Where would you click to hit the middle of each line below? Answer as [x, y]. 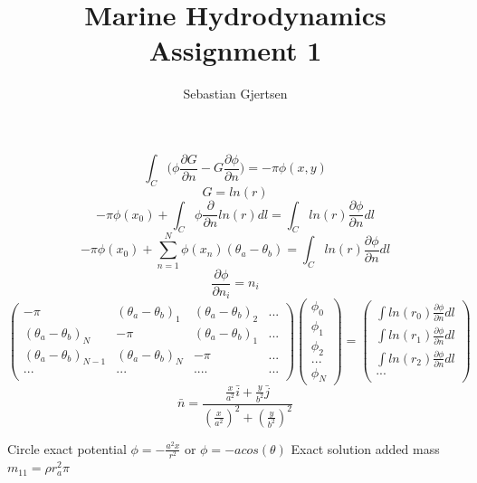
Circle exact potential [67, 448]
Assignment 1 [235, 50]
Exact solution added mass [365, 448]
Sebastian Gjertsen [235, 94]
